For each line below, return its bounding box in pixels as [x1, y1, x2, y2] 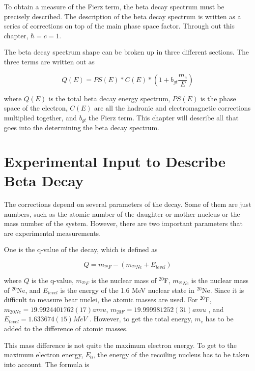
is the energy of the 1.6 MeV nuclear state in [60, 285, 195, 295]
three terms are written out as [4, 56, 95, 66]
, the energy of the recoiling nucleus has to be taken [93, 349, 250, 360]
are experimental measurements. [4, 228, 101, 238]
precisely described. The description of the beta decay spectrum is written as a [4, 11, 241, 21]
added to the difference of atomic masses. [4, 323, 128, 334]
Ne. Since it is [202, 285, 244, 295]
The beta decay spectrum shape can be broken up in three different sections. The [4, 47, 249, 57]
